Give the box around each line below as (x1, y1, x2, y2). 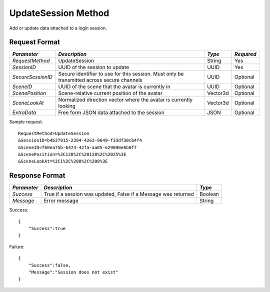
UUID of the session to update (58, 64, 129, 71)
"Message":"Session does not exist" (28, 269, 118, 275)
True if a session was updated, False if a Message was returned (43, 190, 194, 197)
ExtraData (12, 109, 36, 116)
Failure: (9, 243, 25, 249)
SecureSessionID (12, 73, 52, 80)
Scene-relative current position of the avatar (58, 90, 162, 97)
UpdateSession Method (9, 7, 109, 18)
